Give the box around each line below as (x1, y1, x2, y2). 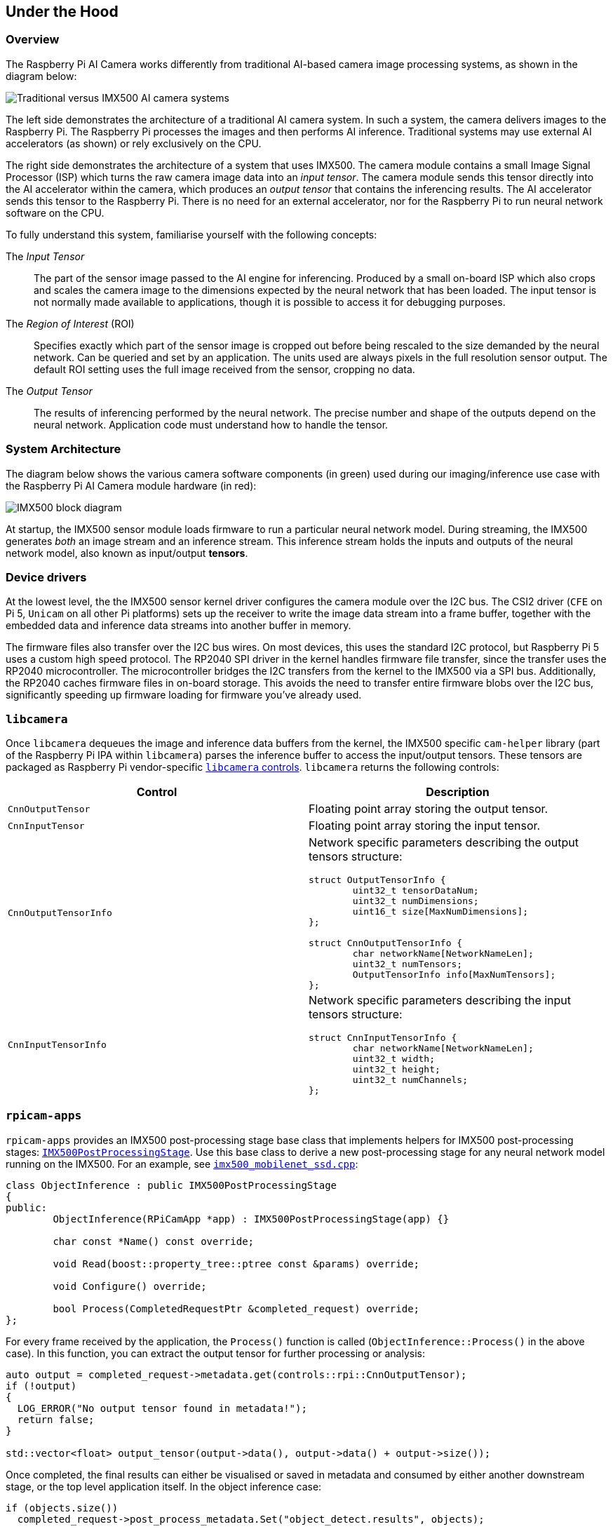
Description (426, 785, 490, 800)
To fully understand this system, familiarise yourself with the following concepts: (6, 228, 377, 241)
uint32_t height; (352, 1064, 440, 1075)
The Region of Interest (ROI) (6, 317, 135, 330)
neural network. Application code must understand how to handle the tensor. (34, 418, 389, 431)
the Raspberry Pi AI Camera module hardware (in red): (6, 479, 257, 492)
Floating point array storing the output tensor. (309, 802, 548, 816)
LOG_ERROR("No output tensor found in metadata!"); (17, 1402, 307, 1414)
